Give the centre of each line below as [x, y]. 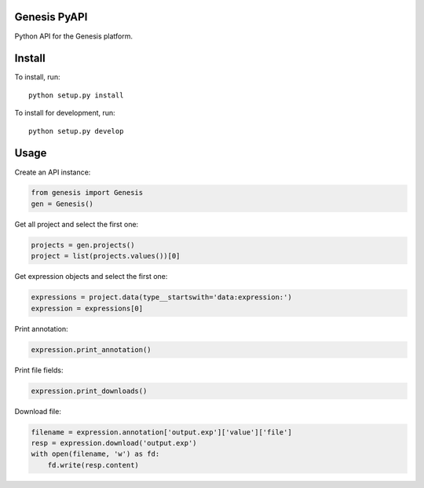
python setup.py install [76, 95]
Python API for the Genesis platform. [74, 36]
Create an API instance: [53, 172]
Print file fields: [39, 370]
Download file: [38, 411]
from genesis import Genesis [87, 193]
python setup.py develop [76, 131]
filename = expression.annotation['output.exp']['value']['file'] [161, 432]
